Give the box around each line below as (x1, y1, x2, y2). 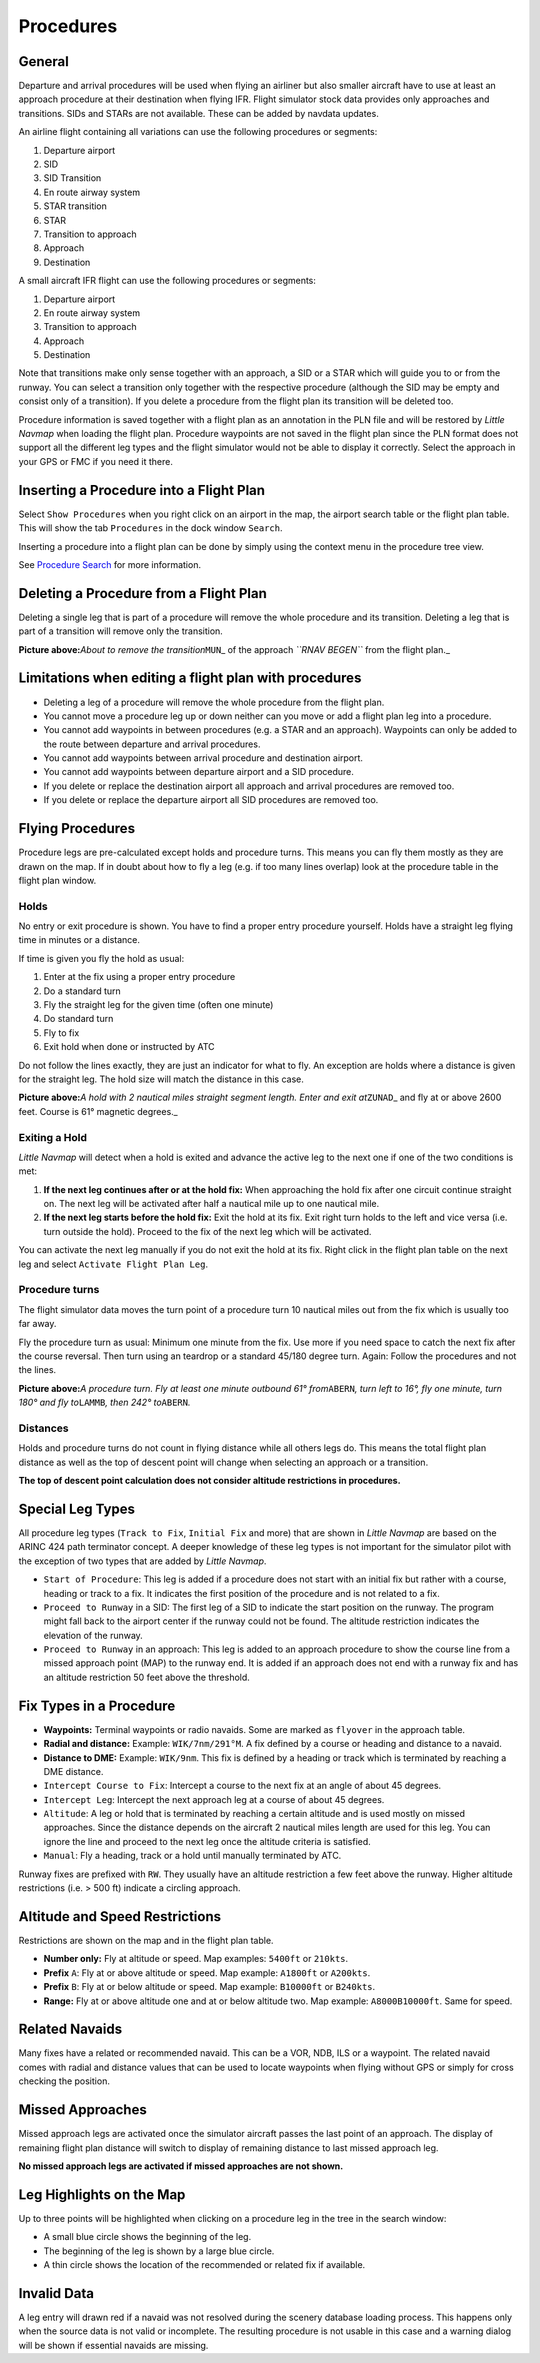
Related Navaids (18, 2021, 123, 2038)
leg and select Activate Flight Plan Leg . (18, 1258, 209, 1270)
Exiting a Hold (18, 1130, 88, 1144)
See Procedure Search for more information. (18, 558, 202, 570)
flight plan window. (18, 874, 97, 886)
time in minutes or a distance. (18, 934, 140, 946)
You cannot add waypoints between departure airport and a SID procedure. (43, 766, 355, 778)
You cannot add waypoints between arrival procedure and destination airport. (43, 752, 364, 764)
